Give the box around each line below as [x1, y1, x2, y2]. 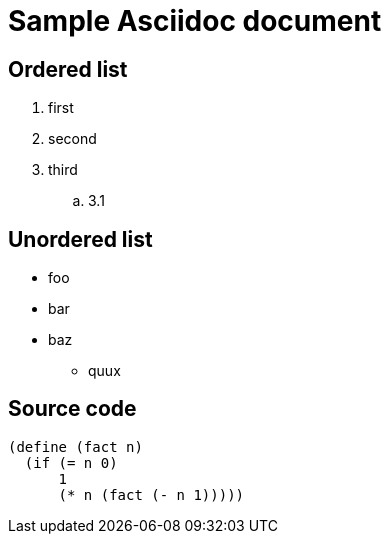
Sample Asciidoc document [8, 4, 382, 38]
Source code [8, 396, 137, 422]
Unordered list [8, 226, 153, 252]
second [48, 130, 97, 148]
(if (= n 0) [24, 454, 118, 471]
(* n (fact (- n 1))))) [58, 486, 245, 503]
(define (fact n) [8, 438, 143, 455]
